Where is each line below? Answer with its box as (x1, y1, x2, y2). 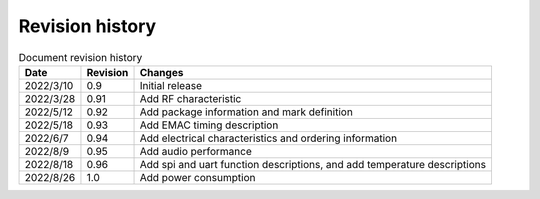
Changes (139, 65, 184, 79)
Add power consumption (139, 170, 256, 184)
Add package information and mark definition (139, 105, 354, 119)
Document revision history (18, 50, 143, 64)
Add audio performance (139, 144, 252, 158)
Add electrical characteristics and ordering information (139, 131, 398, 145)
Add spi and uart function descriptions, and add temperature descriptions (139, 157, 487, 171)
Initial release (139, 78, 203, 92)
